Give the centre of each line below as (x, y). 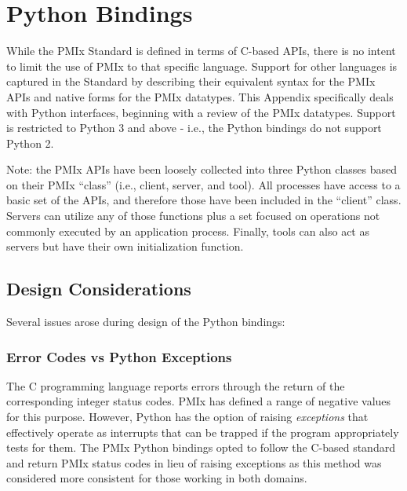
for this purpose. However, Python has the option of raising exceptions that (187, 417)
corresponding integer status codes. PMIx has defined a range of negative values (199, 401)
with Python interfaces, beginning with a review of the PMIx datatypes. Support (201, 112)
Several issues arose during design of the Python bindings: (146, 322)
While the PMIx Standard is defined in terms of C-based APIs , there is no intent (201, 51)
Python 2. (30, 143)
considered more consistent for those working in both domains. (157, 478)
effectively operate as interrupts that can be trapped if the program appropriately (203, 432)
